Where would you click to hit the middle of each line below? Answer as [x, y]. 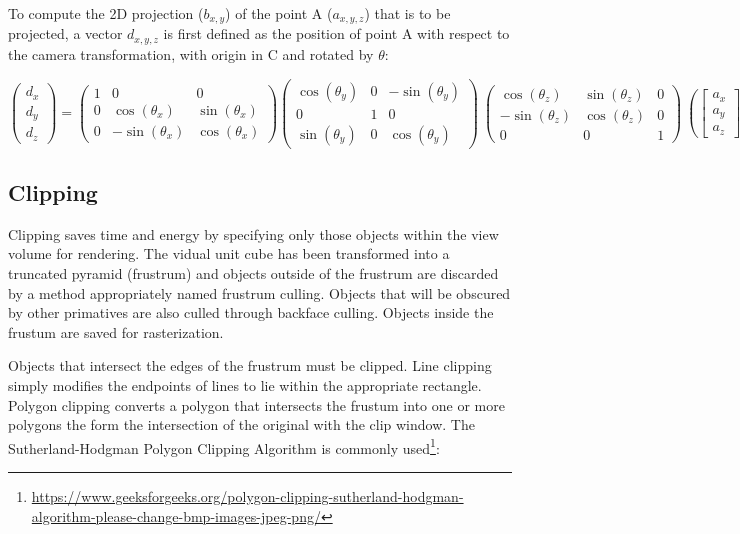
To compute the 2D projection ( [106, 13]
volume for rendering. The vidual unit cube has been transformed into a [229, 253]
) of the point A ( [279, 13]
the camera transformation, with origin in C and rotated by [191, 53]
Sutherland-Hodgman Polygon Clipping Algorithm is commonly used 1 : [224, 446]
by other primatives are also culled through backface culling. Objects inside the [251, 312]
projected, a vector [65, 33]
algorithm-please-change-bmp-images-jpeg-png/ [176, 515]
